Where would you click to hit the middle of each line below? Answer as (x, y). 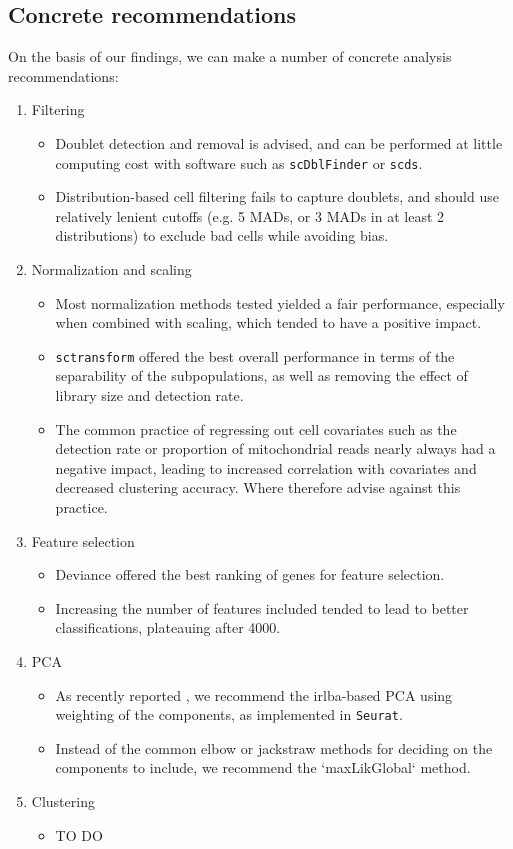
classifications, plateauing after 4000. (168, 627)
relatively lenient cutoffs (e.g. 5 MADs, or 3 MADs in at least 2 (250, 215)
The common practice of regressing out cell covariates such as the (256, 428)
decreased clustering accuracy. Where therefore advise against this (258, 487)
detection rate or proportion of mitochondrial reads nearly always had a (275, 448)
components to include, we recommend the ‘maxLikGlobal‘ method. (263, 767)
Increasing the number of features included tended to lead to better (262, 607)
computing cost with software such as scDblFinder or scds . (239, 162)
